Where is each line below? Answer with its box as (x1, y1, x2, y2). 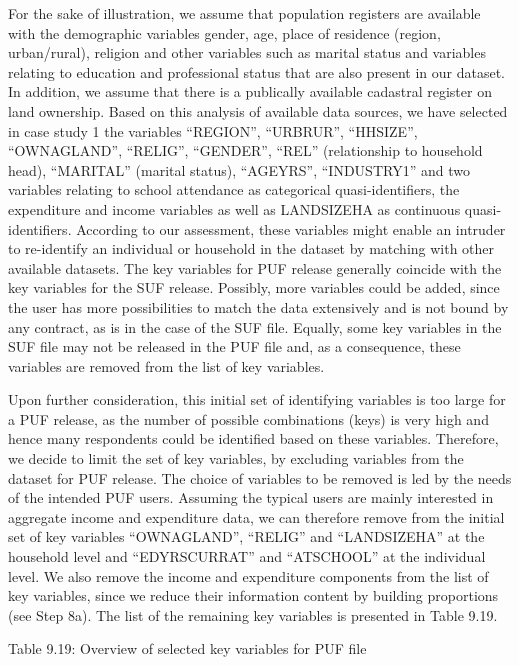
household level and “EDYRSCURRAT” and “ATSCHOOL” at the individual (8, 546, 486, 567)
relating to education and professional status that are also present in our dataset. (8, 61, 505, 82)
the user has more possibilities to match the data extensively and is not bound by (8, 296, 509, 317)
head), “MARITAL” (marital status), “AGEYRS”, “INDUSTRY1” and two (8, 159, 470, 180)
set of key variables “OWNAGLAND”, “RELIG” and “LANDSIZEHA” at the (8, 526, 485, 547)
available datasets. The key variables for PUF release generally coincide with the (8, 257, 502, 278)
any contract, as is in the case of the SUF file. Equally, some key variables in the (8, 316, 502, 337)
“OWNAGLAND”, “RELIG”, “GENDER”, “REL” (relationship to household (8, 140, 483, 161)
